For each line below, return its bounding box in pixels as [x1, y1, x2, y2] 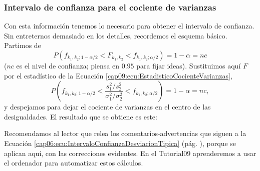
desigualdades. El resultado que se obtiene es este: [4, 111, 157, 121]
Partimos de [4, 40, 41, 50]
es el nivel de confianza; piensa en [16, 60, 120, 70]
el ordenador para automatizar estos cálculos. [4, 157, 143, 168]
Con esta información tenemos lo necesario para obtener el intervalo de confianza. [4, 20, 254, 31]
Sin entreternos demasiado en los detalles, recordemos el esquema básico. [4, 30, 227, 40]
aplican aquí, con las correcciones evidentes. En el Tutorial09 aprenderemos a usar [4, 147, 256, 158]
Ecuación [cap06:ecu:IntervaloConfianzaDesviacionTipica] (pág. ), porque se [4, 137, 236, 148]
